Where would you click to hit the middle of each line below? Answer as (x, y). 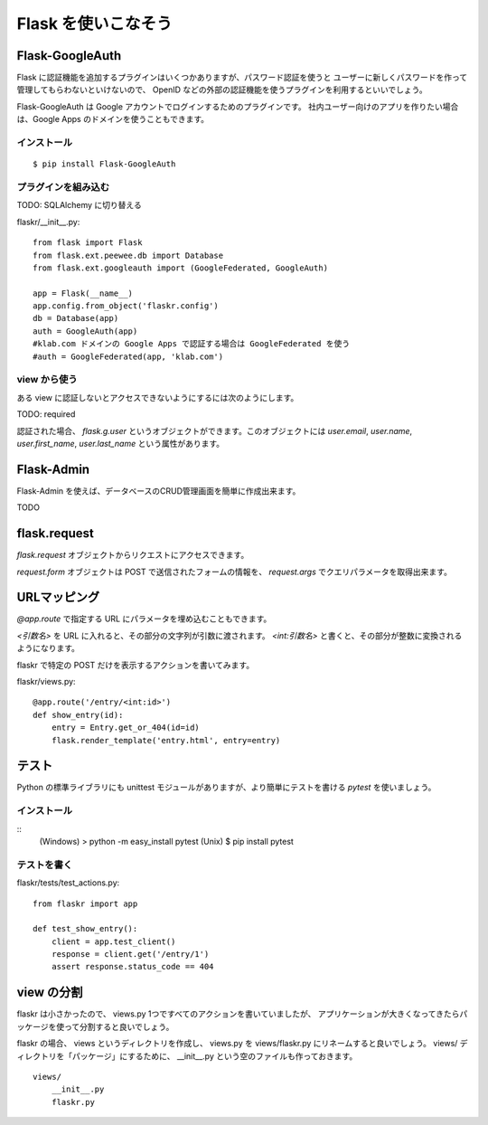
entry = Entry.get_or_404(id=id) (126, 728)
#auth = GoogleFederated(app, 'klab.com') (128, 356)
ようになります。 (48, 648)
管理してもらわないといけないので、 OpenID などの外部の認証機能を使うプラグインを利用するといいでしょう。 (222, 90)
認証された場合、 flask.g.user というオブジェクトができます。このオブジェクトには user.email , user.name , (215, 430)
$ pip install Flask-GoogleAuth (104, 164)
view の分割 (50, 993)
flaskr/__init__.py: (48, 222)
